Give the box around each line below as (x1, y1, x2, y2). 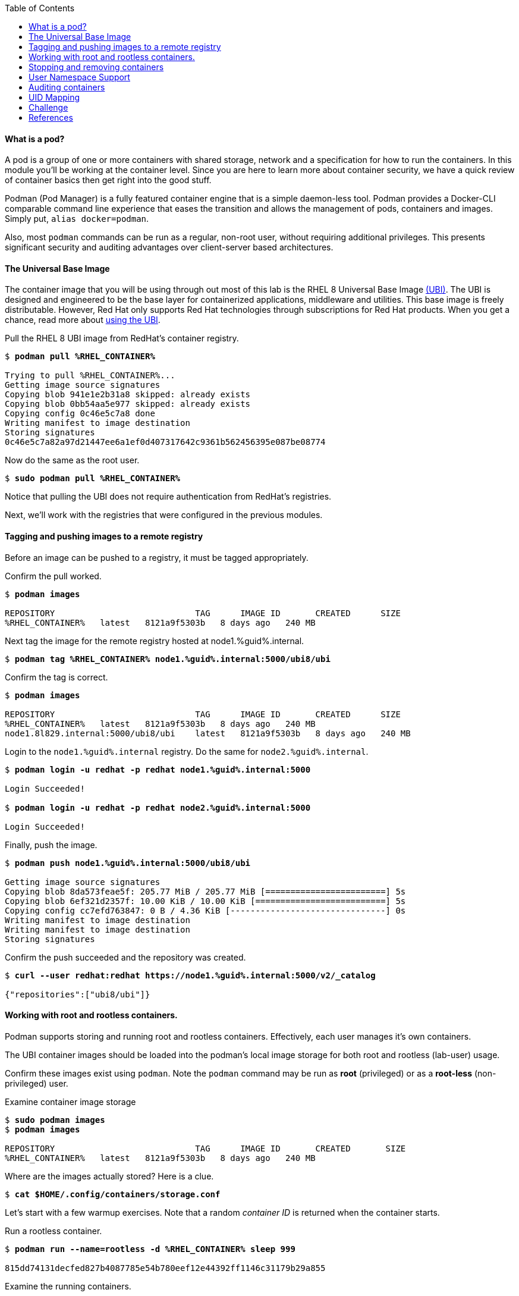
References (29, 112, 73, 123)
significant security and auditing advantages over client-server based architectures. (5, 242, 334, 253)
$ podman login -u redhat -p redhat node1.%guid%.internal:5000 (5, 764, 311, 774)
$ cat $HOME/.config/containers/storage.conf (5, 1189, 221, 1199)
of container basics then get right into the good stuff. (5, 175, 212, 186)
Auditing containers (29, 82, 105, 92)
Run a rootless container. (5, 1225, 102, 1236)
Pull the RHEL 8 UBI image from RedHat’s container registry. (5, 333, 239, 344)
